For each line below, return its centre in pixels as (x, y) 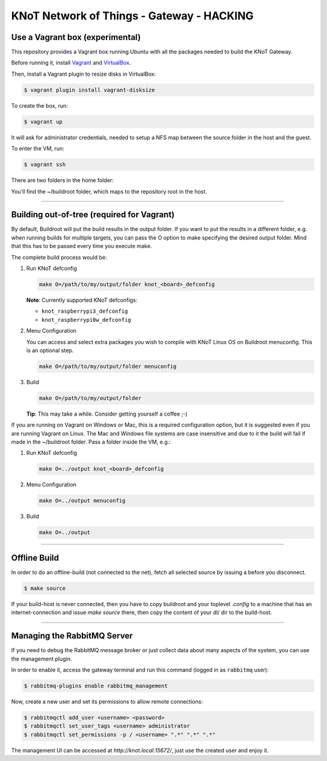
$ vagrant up (43, 122)
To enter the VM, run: (38, 149)
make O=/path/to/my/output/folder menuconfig (108, 366)
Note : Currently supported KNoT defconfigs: (82, 300)
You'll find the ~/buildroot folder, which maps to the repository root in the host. (109, 191)
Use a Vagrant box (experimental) (76, 37)
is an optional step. (50, 350)
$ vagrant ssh (45, 165)
